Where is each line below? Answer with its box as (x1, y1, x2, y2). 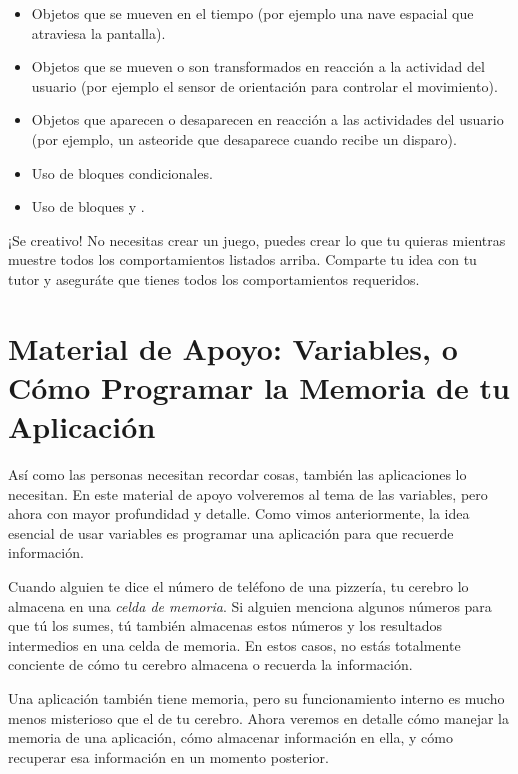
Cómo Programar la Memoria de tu (8, 366, 510, 407)
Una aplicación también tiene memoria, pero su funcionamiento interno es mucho (8, 687, 505, 708)
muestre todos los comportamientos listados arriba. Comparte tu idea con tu (8, 249, 477, 270)
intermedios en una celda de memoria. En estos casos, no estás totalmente (8, 634, 461, 655)
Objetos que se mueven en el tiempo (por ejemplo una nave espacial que (31, 3, 474, 23)
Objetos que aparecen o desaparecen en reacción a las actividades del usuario (31, 109, 504, 130)
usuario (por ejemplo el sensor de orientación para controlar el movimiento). (31, 75, 498, 96)
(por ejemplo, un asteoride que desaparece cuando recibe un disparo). (31, 128, 457, 149)
